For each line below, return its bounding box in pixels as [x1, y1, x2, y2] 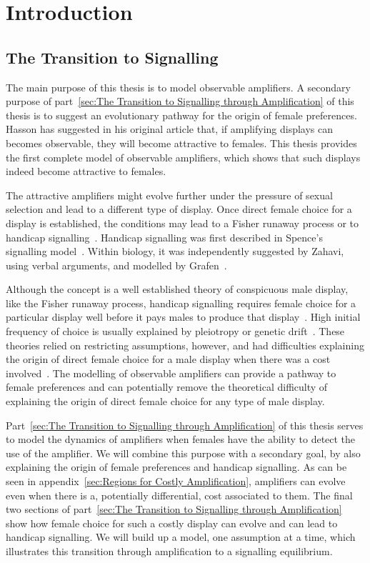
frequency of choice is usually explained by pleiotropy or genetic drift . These [6, 324, 345, 339]
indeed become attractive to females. [6, 164, 166, 179]
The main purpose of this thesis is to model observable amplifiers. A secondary [6, 79, 351, 94]
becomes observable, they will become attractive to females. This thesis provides [6, 135, 357, 150]
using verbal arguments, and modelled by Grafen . [6, 257, 227, 272]
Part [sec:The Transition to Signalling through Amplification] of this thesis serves [6, 417, 364, 432]
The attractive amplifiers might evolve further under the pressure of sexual [6, 187, 333, 202]
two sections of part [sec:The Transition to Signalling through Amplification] [6, 502, 342, 517]
